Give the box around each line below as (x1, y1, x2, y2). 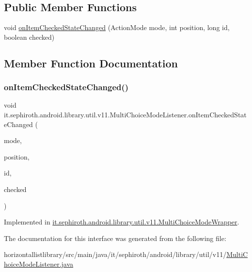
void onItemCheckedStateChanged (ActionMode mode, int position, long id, (4, 22, 230, 32)
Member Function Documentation (4, 55, 178, 70)
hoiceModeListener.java (4, 258, 74, 269)
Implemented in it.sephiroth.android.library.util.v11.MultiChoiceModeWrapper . (4, 217, 239, 227)
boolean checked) (4, 32, 55, 42)
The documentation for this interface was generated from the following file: (4, 233, 226, 243)
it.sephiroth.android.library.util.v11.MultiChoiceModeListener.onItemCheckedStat (4, 109, 247, 119)
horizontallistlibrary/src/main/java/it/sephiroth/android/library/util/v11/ (4, 249, 227, 259)
